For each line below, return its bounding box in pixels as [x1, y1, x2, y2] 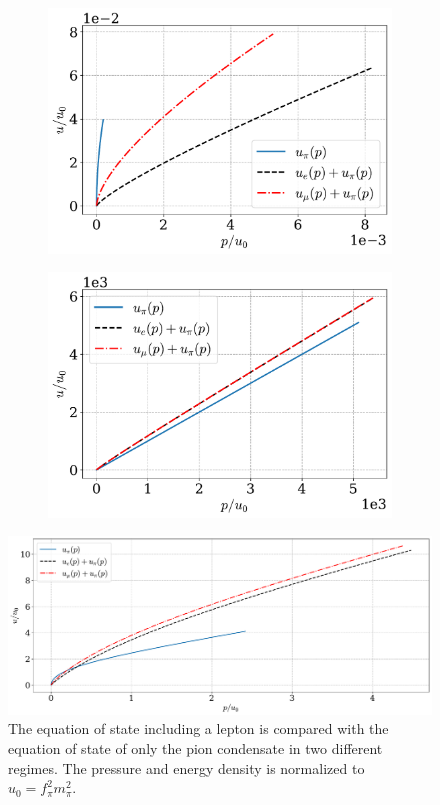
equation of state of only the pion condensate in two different [8, 737, 383, 758]
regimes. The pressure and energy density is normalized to [8, 757, 365, 778]
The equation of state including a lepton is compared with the [8, 718, 389, 739]
